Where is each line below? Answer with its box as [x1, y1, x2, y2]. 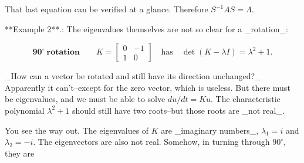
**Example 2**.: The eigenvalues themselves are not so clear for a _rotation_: [5, 22, 288, 35]
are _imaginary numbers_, [161, 124, 259, 136]
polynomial [5, 104, 45, 116]
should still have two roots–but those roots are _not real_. [72, 104, 285, 116]
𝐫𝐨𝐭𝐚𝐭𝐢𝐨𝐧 [46, 48, 80, 57]
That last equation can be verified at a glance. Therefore [5, 3, 208, 15]
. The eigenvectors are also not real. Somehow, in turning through [33, 135, 270, 148]
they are [5, 147, 35, 159]
